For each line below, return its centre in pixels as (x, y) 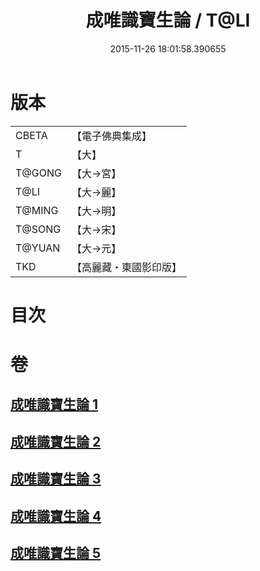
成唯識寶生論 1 (54, 404)
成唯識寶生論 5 (56, 553)
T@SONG (38, 229)
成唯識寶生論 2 (56, 441)
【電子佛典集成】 (111, 136)
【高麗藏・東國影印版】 (126, 267)
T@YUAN (38, 248)
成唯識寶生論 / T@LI (168, 20)
